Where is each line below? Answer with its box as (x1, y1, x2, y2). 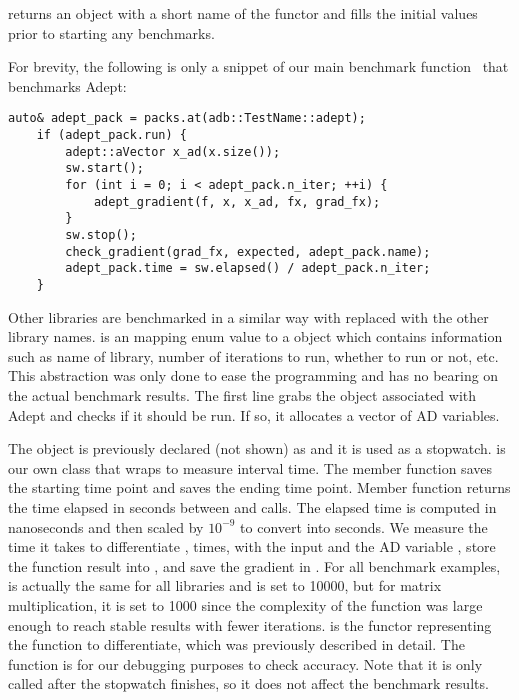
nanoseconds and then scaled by (8, 516, 204, 537)
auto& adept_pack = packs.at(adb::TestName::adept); (8, 111, 366, 126)
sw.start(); (65, 161, 145, 176)
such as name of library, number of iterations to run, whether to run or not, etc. (8, 345, 499, 366)
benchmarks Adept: (8, 75, 127, 96)
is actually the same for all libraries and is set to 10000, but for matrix (8, 575, 442, 596)
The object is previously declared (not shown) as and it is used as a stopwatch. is (8, 438, 506, 459)
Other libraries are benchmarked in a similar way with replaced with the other (8, 306, 489, 327)
